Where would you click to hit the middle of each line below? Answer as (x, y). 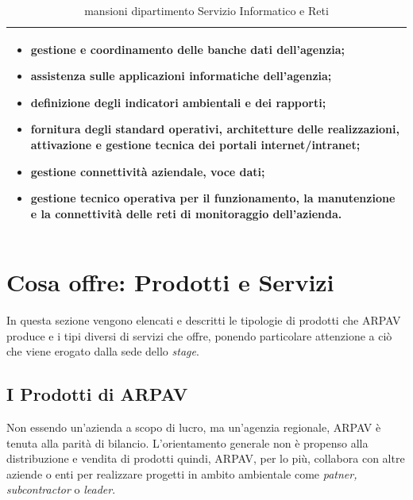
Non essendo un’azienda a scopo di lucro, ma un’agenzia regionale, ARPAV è (194, 427)
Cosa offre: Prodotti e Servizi (170, 282)
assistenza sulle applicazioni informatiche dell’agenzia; (181, 76)
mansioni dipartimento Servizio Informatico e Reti (206, 10)
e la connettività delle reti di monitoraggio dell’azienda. (186, 213)
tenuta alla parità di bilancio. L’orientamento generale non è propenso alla (187, 442)
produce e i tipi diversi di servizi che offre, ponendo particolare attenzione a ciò (199, 335)
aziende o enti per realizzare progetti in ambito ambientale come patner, (182, 473)
